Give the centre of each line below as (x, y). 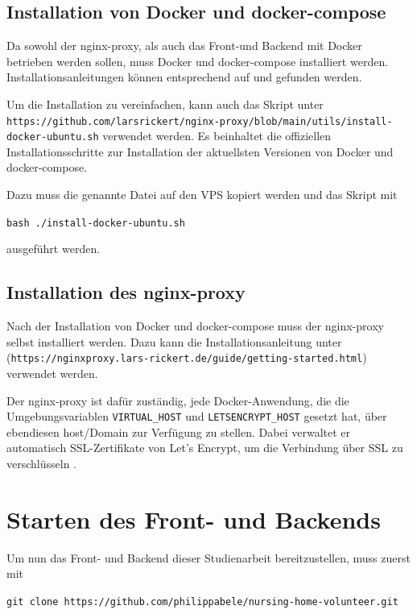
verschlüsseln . (41, 463)
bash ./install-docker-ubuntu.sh (96, 223)
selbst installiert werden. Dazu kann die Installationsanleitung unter (174, 341)
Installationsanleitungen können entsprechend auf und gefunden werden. (184, 77)
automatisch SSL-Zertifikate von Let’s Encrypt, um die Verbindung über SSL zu (205, 448)
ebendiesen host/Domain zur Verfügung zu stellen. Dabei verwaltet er (178, 431)
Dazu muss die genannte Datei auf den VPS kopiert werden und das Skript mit (202, 195)
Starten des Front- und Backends (194, 519)
